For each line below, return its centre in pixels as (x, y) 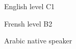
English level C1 (30, 6)
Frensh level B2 (28, 23)
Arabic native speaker (38, 41)
